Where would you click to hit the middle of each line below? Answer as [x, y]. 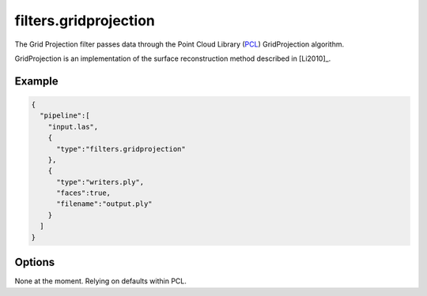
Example [36, 81]
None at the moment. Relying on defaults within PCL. [101, 281]
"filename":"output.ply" [105, 204]
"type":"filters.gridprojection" [121, 149]
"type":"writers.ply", [100, 182]
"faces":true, [83, 193]
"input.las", [73, 127]
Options [35, 262]
